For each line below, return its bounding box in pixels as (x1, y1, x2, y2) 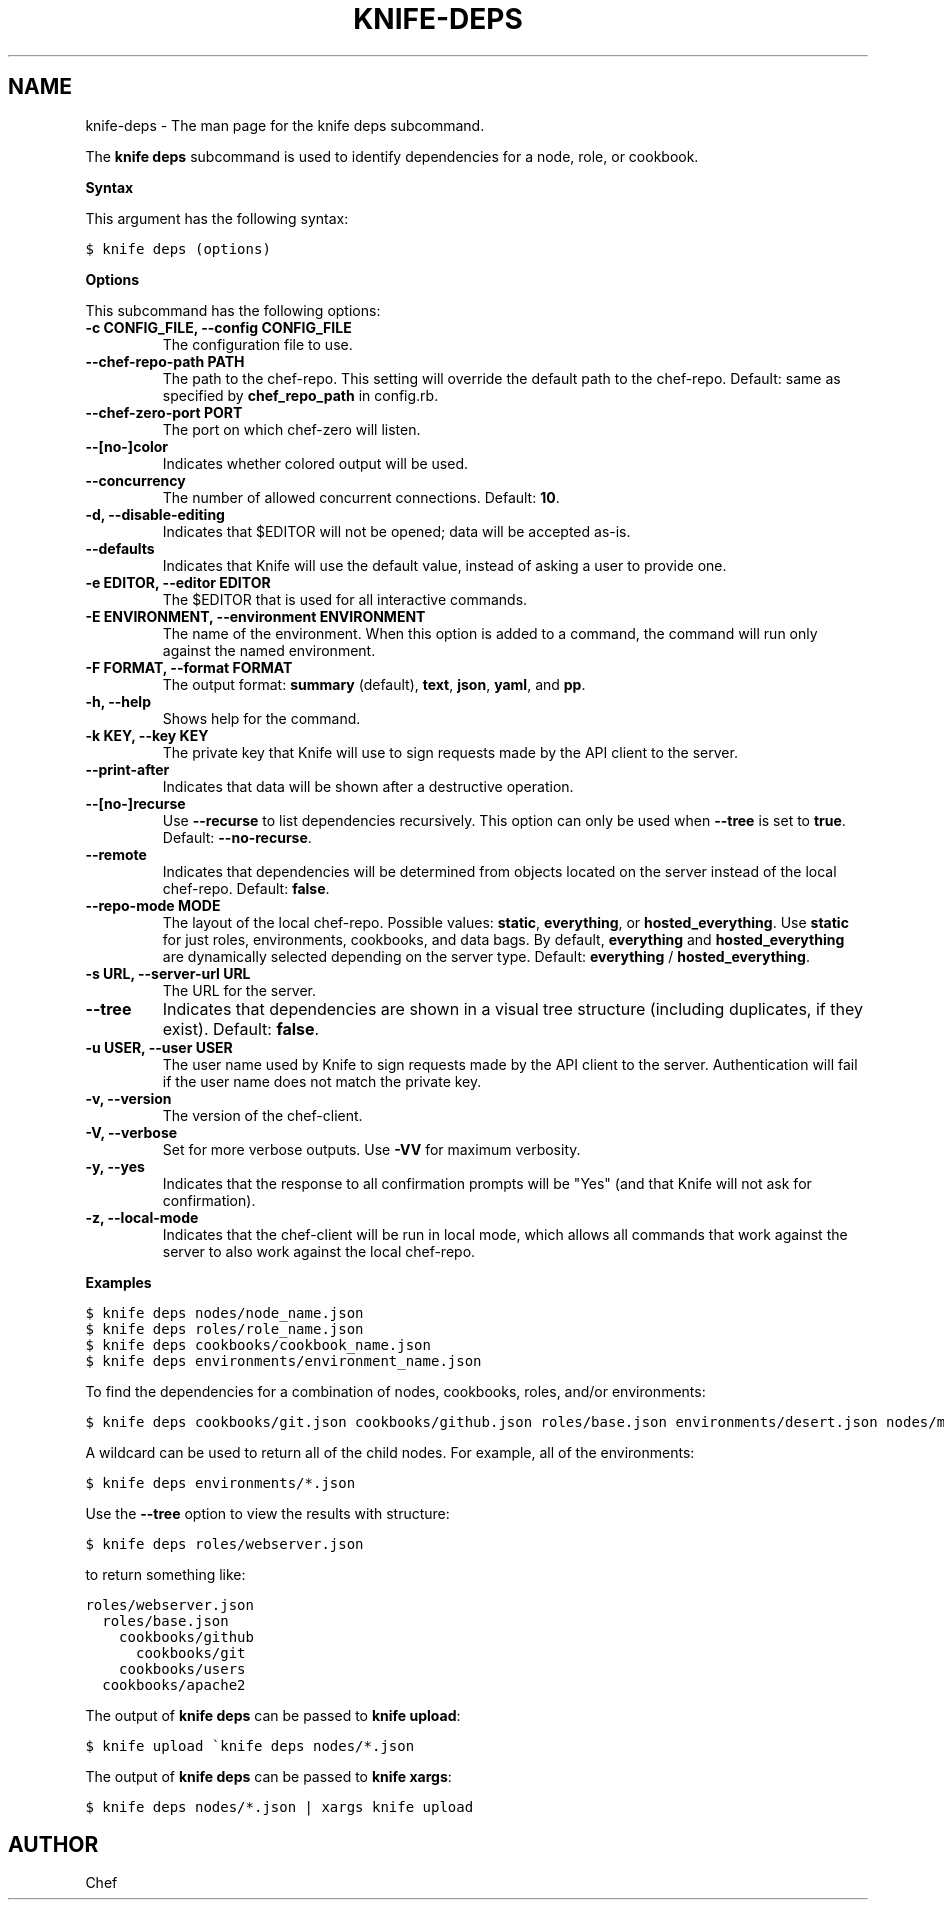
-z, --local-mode (85, 1208, 199, 1226)
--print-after (85, 760, 170, 778)
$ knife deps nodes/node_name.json (85, 1304, 364, 1321)
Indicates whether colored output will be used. (162, 454, 469, 472)
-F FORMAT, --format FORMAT (85, 658, 293, 676)
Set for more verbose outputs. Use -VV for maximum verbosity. (162, 1140, 581, 1158)
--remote (85, 845, 147, 863)
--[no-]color (85, 437, 169, 455)
